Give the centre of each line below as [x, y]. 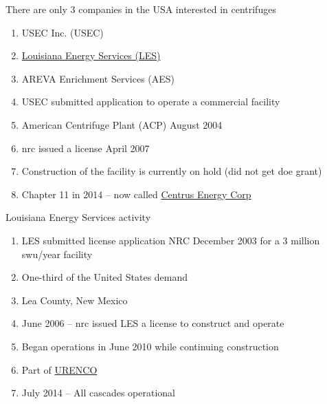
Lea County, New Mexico [75, 300]
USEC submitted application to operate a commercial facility [151, 102]
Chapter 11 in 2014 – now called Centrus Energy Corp [136, 194]
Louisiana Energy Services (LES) [91, 55]
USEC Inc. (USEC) [63, 32]
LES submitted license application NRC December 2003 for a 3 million [171, 240]
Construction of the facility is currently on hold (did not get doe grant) [172, 171]
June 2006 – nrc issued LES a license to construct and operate [153, 323]
